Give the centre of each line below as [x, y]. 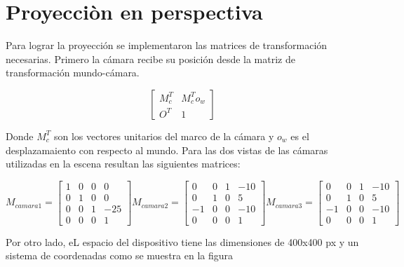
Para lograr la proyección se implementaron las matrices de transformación [167, 45]
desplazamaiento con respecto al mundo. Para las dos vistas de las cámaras [167, 150]
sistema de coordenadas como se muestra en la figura [120, 255]
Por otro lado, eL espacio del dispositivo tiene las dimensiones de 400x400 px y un [182, 241]
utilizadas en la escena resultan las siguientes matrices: [123, 164]
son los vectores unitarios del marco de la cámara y [164, 136]
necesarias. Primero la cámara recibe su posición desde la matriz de [150, 59]
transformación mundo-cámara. [73, 73]
